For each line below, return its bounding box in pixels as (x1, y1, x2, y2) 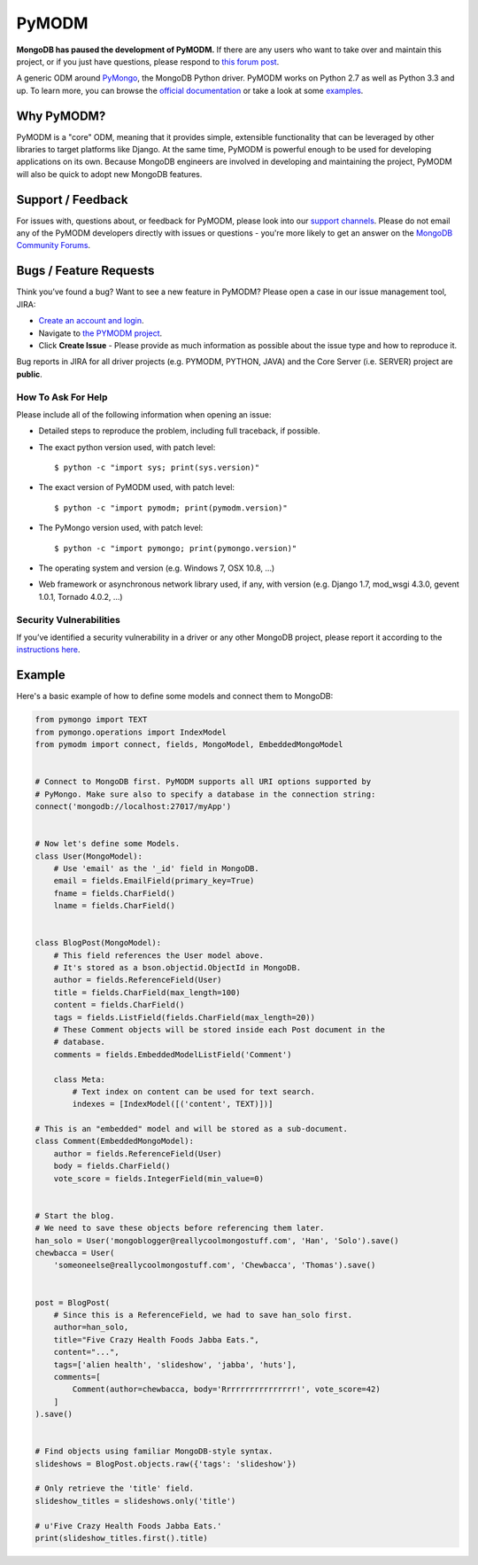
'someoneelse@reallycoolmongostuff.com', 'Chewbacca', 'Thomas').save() (53, 1260, 376, 1271)
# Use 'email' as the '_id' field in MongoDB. (53, 863, 260, 873)
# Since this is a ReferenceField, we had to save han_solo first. (53, 1310, 353, 1320)
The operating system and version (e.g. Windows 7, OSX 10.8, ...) (38, 563, 275, 573)
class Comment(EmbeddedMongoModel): (35, 1136, 195, 1147)
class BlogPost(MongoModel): (35, 938, 162, 948)
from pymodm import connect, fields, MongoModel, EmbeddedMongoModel (35, 739, 343, 749)
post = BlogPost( (35, 1297, 111, 1307)
